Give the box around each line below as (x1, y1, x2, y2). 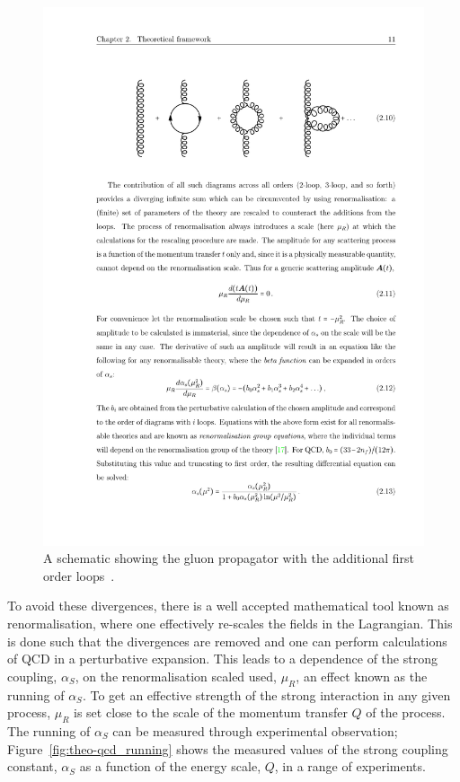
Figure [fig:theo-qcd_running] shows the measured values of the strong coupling (7, 739, 448, 758)
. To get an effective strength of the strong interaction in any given (82, 685, 451, 704)
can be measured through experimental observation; (112, 722, 398, 741)
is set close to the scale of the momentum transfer (74, 703, 348, 722)
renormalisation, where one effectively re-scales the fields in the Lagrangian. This (7, 614, 453, 633)
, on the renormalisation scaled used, (75, 666, 277, 685)
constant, (7, 757, 57, 776)
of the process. (366, 703, 446, 722)
